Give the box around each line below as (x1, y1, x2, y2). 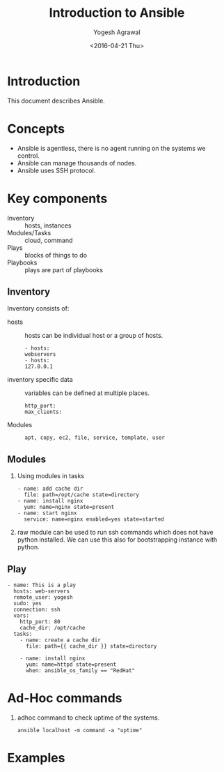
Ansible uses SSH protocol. (17, 166, 96, 175)
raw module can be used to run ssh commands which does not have (17, 528, 214, 537)
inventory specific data (7, 376, 73, 384)
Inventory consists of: (7, 304, 70, 313)
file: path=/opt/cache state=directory (24, 491, 139, 498)
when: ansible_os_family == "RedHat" (25, 667, 136, 674)
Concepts (7, 121, 65, 137)
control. (17, 151, 40, 160)
